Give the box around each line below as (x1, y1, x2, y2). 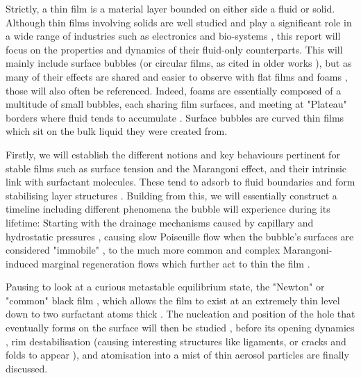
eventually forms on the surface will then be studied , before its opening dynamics (6, 320, 355, 335)
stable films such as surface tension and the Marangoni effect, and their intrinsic (6, 161, 347, 175)
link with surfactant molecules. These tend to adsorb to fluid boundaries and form (6, 174, 355, 189)
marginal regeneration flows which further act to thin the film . (42, 256, 310, 270)
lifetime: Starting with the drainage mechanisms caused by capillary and (6, 215, 314, 229)
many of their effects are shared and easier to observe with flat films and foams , (6, 69, 348, 83)
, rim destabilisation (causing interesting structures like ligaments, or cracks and (6, 334, 346, 348)
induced (6, 256, 39, 270)
